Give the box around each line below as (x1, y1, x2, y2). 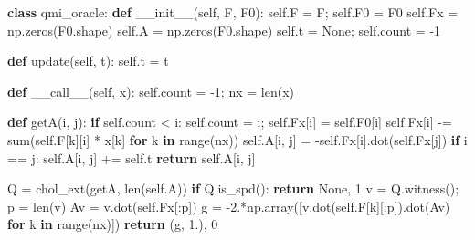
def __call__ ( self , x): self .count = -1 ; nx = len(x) (7, 81, 294, 100)
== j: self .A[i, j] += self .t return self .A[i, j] (7, 148, 256, 167)
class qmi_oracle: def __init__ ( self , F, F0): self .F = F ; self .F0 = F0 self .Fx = (7, 3, 459, 21)
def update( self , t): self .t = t (7, 51, 169, 70)
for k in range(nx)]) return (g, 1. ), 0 (7, 214, 218, 234)
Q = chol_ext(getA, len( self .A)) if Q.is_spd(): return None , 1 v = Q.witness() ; (7, 179, 459, 198)
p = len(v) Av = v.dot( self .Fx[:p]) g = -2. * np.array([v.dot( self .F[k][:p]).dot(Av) (7, 196, 450, 215)
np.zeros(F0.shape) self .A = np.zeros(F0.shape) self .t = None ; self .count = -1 (7, 20, 441, 39)
